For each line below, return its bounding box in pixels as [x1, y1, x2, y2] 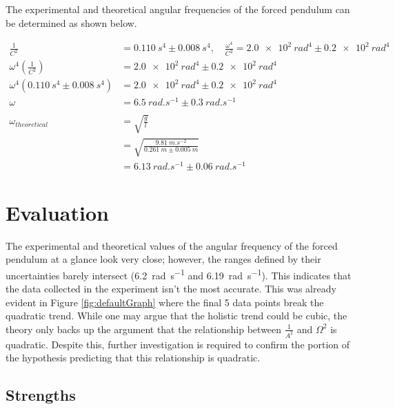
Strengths [6, 384, 76, 406]
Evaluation [6, 198, 109, 226]
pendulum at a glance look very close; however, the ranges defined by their [6, 252, 321, 266]
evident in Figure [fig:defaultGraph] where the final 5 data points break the [6, 295, 324, 309]
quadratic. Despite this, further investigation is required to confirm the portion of [6, 337, 350, 351]
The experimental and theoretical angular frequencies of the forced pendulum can [6, 2, 350, 16]
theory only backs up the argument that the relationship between [6, 321, 282, 336]
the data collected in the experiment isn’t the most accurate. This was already [6, 281, 336, 296]
